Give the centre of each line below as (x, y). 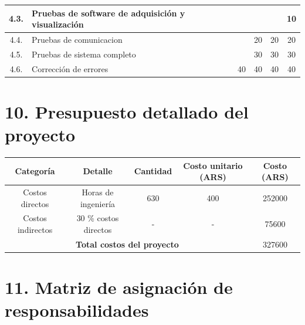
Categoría (35, 171)
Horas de (98, 192)
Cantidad (153, 171)
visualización (58, 24)
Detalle (98, 171)
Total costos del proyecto (127, 244)
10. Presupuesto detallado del (127, 111)
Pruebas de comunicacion (77, 39)
